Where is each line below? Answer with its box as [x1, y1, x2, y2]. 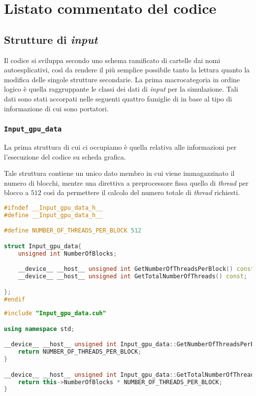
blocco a [4, 187, 29, 198]
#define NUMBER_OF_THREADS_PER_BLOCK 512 [4, 227, 142, 234]
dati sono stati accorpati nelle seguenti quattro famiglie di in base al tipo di [4, 93, 232, 103]
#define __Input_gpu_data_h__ [4, 211, 103, 219]
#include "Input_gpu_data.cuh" [4, 310, 106, 317]
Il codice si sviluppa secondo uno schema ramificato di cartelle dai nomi [4, 55, 221, 65]
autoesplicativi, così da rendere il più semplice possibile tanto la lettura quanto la [4, 65, 250, 75]
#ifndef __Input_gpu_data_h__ [4, 204, 103, 211]
